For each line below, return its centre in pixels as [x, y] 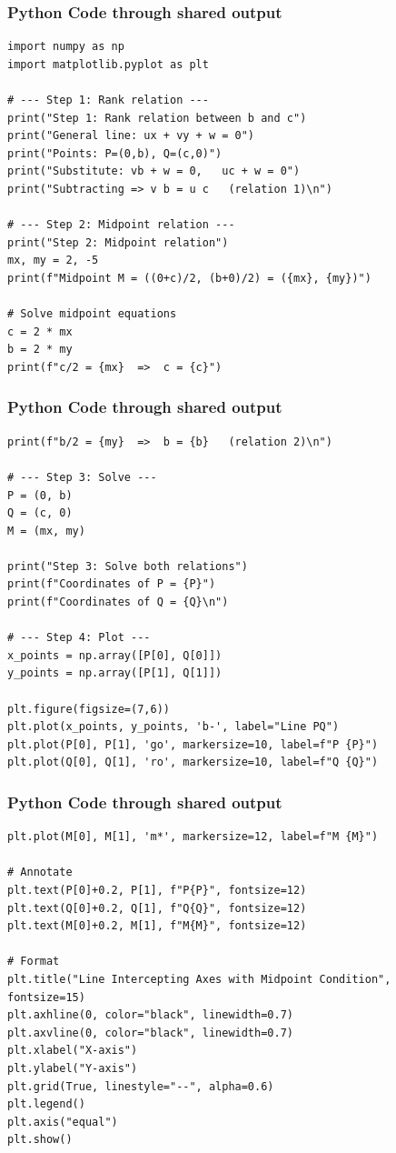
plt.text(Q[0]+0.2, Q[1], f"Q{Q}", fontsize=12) [157, 908]
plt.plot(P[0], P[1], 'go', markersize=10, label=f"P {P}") [193, 744]
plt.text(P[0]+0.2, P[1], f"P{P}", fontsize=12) [157, 890]
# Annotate [40, 872]
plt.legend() [46, 1104]
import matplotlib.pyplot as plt [108, 64]
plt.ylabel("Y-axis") [73, 1068]
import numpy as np [66, 47]
